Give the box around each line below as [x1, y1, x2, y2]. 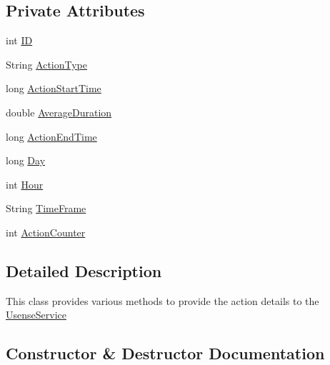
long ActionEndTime [6, 129, 97, 144]
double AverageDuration [6, 104, 112, 119]
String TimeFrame [6, 201, 86, 216]
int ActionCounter [6, 224, 86, 239]
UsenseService [6, 307, 66, 322]
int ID [6, 33, 33, 48]
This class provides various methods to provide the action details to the [6, 293, 319, 308]
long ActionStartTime [6, 81, 101, 96]
